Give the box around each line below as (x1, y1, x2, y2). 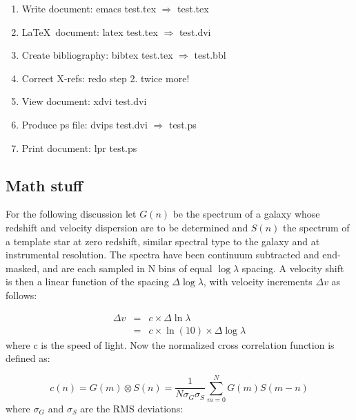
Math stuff (6, 174, 83, 195)
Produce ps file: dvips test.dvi (21, 117, 148, 131)
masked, (6, 260, 40, 275)
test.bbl (194, 48, 226, 62)
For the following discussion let (6, 207, 137, 221)
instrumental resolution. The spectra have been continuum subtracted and (6, 247, 319, 262)
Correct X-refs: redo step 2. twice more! (21, 70, 190, 85)
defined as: (6, 351, 50, 365)
